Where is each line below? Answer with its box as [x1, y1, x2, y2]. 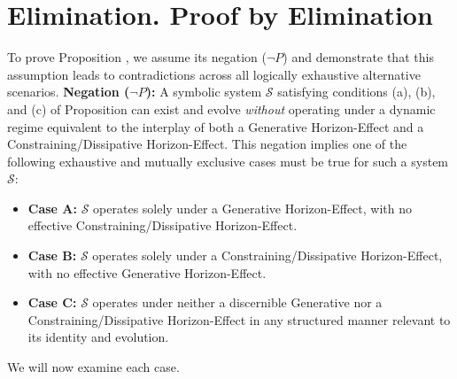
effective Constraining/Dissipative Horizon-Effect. [27, 216, 298, 235]
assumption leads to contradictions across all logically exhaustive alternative [7, 65, 421, 83]
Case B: [27, 246, 77, 265]
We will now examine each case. [7, 358, 180, 376]
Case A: [27, 198, 77, 217]
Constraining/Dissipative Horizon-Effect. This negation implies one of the [7, 135, 407, 153]
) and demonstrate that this [283, 48, 434, 66]
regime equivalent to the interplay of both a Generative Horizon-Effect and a [7, 117, 424, 135]
